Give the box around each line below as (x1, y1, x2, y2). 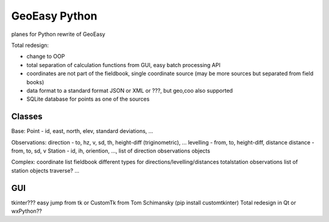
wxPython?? (11, 207, 42, 215)
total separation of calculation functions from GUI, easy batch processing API (26, 61, 221, 68)
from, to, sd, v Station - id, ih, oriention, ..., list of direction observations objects (11, 147, 210, 154)
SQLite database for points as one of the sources (26, 95, 150, 103)
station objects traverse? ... (11, 167, 80, 174)
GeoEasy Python (11, 9, 97, 23)
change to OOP (26, 52, 65, 60)
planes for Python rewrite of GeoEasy (11, 30, 106, 38)
